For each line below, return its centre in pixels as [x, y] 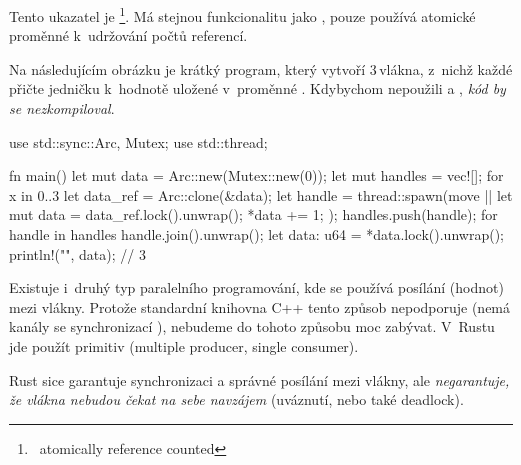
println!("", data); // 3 [77, 253]
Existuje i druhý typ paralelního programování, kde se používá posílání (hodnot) [256, 287]
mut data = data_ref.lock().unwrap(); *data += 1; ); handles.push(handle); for [253, 214]
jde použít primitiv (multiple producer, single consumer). [184, 345]
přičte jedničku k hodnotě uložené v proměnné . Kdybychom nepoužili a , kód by [257, 88]
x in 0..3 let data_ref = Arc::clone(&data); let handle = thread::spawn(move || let [261, 194]
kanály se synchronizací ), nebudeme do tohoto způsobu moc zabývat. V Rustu [252, 326]
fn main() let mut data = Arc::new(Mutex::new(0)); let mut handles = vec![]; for [256, 175]
